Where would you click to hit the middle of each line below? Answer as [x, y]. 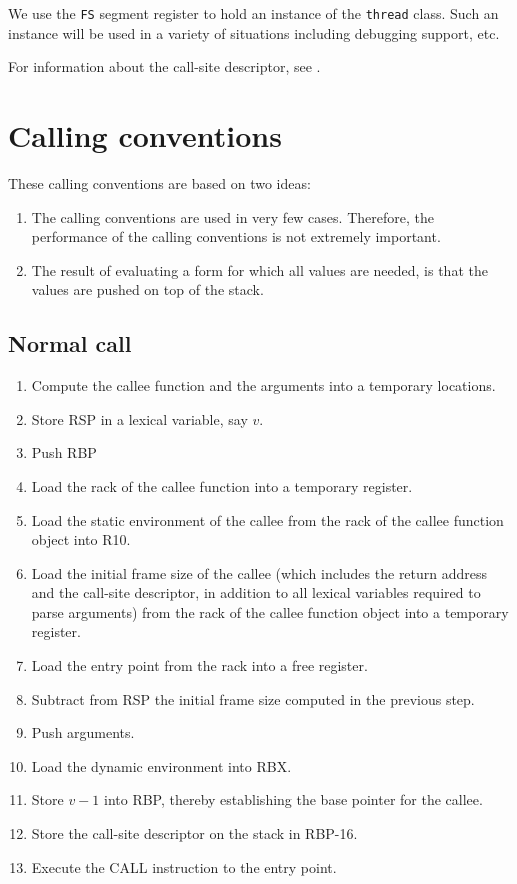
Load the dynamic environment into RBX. [161, 765]
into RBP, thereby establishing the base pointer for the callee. [293, 799]
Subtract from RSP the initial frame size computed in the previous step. [253, 698]
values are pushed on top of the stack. [147, 289]
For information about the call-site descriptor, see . [164, 66]
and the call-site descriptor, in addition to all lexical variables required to [256, 592]
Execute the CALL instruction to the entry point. [184, 866]
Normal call [70, 343]
